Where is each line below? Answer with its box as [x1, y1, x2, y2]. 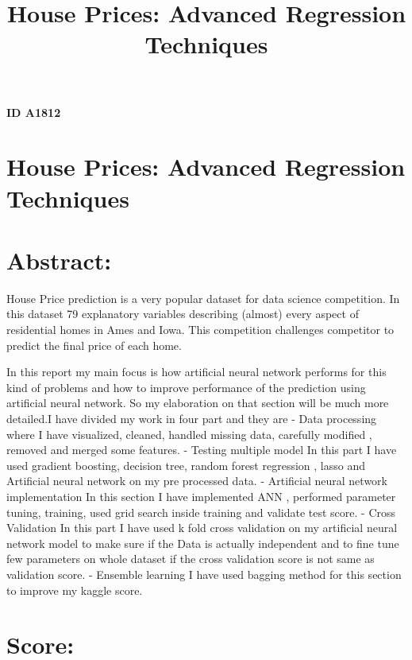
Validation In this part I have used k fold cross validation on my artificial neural [6, 519, 398, 536]
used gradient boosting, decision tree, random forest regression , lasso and [6, 456, 365, 473]
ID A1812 [6, 103, 61, 120]
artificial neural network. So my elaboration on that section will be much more [6, 394, 389, 411]
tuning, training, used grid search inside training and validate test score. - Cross [6, 503, 396, 520]
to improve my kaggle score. [6, 581, 143, 598]
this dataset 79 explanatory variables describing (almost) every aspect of [6, 305, 359, 322]
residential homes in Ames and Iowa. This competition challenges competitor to [6, 321, 395, 338]
